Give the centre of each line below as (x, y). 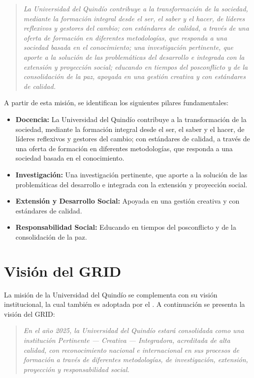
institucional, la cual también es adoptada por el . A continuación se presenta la (125, 304)
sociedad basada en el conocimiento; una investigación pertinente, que (128, 47)
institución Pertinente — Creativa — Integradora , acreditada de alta (127, 340)
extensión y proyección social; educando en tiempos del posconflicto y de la (136, 66)
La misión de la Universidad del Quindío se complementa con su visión (111, 294)
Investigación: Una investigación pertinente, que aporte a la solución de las (131, 174)
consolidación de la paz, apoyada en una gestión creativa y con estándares (135, 76)
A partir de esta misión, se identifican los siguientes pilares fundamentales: (116, 103)
